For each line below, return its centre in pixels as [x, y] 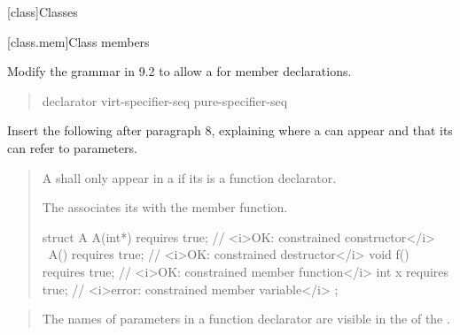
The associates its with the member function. [165, 207]
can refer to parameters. [72, 147]
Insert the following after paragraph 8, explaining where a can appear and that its [230, 130]
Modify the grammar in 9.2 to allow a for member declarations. [179, 71]
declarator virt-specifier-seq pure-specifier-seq [165, 100]
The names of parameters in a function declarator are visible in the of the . [246, 319]
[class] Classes [43, 11]
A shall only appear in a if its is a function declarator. [189, 177]
